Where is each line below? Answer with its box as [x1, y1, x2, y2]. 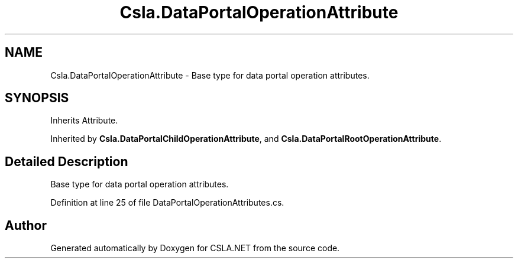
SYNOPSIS [5, 90, 69, 106]
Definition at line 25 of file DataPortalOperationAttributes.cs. [50, 197, 284, 208]
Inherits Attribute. [50, 115, 118, 126]
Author [5, 217, 47, 233]
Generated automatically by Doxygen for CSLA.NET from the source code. [50, 243, 340, 254]
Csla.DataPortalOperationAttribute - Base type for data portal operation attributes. [50, 70, 370, 80]
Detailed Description [5, 154, 128, 169]
